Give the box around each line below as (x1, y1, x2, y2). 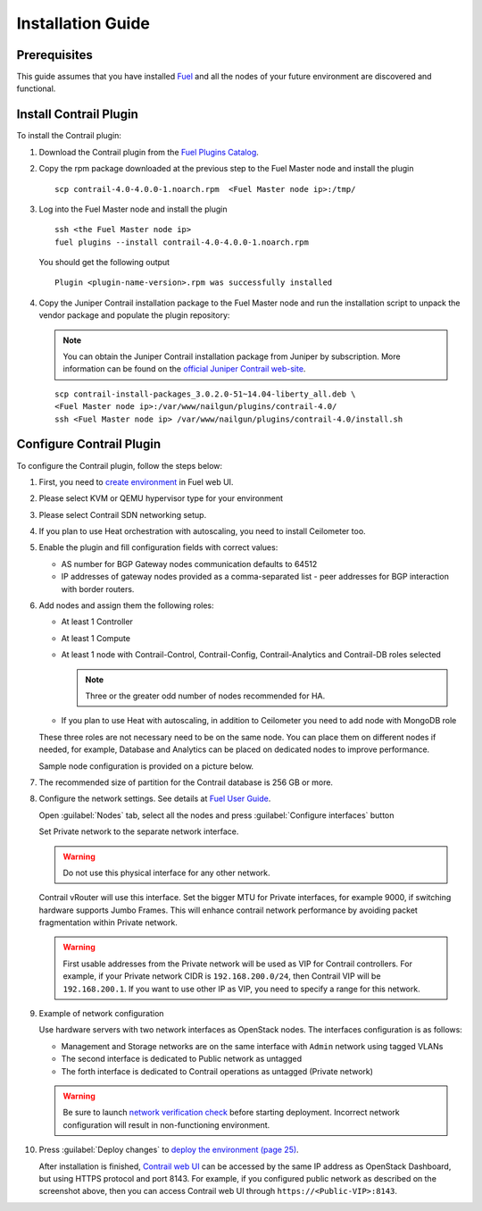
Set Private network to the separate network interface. (38, 826, 239, 837)
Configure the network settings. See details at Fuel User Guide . (38, 793, 271, 804)
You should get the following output (38, 257, 170, 268)
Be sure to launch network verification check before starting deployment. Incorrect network (62, 1107, 401, 1118)
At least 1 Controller (61, 616, 134, 627)
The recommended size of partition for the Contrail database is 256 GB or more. (38, 777, 334, 788)
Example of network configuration (38, 1008, 164, 1019)
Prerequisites (16, 47, 93, 63)
